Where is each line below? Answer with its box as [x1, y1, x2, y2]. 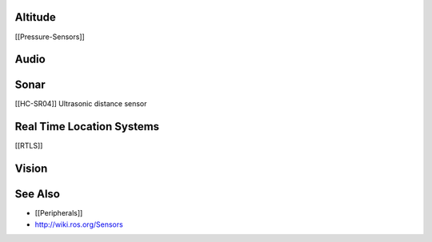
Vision [14, 162, 48, 176]
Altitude [14, 10, 56, 24]
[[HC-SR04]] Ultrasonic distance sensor [14, 99, 147, 109]
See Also [14, 188, 60, 201]
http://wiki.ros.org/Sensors [34, 220, 123, 229]
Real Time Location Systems [14, 120, 160, 133]
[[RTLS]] [14, 141, 43, 151]
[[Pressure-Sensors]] [14, 32, 86, 42]
